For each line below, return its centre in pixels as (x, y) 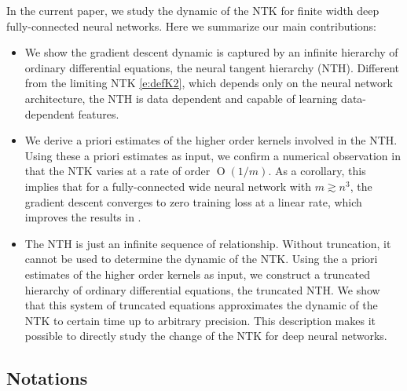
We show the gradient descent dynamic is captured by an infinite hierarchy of (211, 52)
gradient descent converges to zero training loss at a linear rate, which (193, 201)
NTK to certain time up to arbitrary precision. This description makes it (200, 320)
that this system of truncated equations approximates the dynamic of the (201, 305)
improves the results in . (83, 217)
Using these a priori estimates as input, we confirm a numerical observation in (213, 155)
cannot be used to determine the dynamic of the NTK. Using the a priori (201, 259)
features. (99, 113)
